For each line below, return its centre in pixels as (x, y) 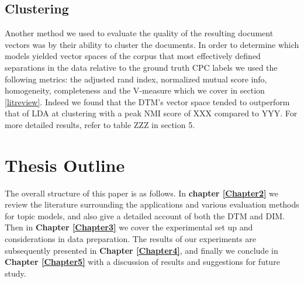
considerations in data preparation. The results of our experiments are (131, 239)
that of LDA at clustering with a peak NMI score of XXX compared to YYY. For (151, 113)
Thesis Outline (65, 165)
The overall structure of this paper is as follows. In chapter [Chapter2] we (142, 193)
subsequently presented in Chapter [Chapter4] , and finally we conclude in (141, 250)
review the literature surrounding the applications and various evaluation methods (152, 204)
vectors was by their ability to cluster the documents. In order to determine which (152, 44)
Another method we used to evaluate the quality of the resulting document (139, 33)
